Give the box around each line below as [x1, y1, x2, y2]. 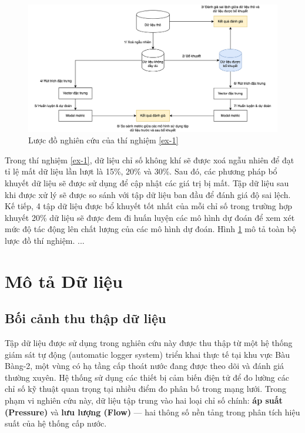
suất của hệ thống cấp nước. [5, 417, 107, 429]
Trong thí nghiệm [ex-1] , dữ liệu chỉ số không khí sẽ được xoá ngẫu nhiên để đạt [5, 153, 294, 166]
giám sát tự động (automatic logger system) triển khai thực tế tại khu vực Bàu [5, 348, 290, 360]
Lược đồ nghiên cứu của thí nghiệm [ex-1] [28, 134, 179, 146]
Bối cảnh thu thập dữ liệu [5, 309, 166, 327]
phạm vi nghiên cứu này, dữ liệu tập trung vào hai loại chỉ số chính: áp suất [5, 394, 283, 407]
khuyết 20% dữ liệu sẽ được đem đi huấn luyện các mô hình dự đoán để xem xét [5, 211, 295, 223]
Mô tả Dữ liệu [5, 268, 123, 293]
